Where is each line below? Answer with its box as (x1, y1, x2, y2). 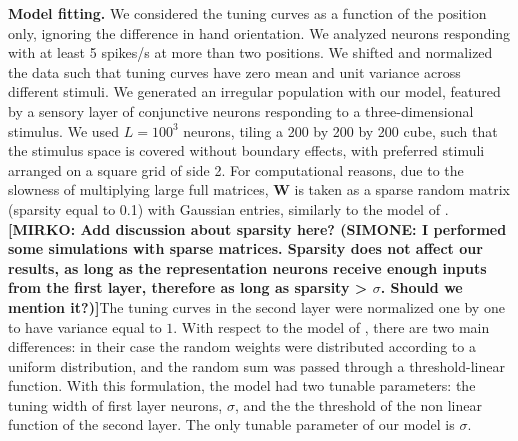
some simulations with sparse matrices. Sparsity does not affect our (8, 238, 483, 259)
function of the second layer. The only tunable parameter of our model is (8, 414, 455, 435)
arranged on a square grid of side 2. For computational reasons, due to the (8, 159, 464, 180)
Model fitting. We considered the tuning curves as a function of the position (8, 3, 487, 23)
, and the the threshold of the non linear (234, 394, 483, 415)
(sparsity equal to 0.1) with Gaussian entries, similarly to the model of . (8, 198, 449, 219)
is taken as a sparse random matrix (294, 179, 510, 200)
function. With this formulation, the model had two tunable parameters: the (8, 375, 476, 396)
